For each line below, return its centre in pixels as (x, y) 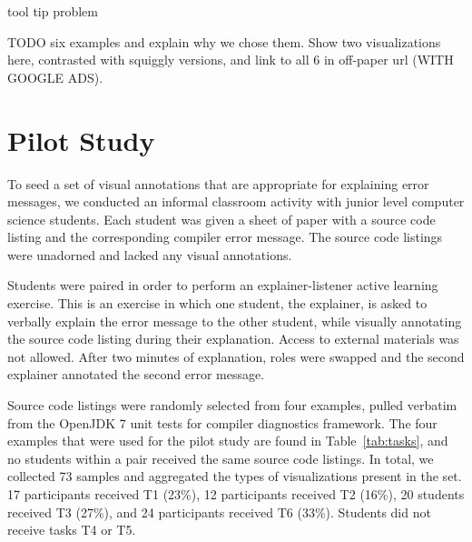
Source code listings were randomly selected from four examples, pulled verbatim (232, 405)
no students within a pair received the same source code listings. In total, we (221, 458)
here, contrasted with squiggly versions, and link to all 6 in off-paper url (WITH (231, 60)
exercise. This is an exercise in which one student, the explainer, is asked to (217, 303)
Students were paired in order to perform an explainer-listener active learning (223, 285)
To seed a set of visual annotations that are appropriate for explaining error (218, 183)
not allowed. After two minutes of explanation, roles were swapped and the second (236, 356)
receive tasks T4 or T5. (72, 530)
